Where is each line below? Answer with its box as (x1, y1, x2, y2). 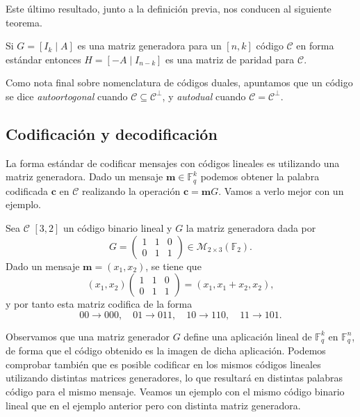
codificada (6, 183, 49, 198)
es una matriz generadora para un (77, 38, 222, 53)
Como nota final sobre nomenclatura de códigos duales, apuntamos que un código (6, 75, 353, 90)
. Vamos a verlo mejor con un (218, 183, 344, 198)
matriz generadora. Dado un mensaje (6, 169, 163, 184)
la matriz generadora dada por (186, 221, 316, 235)
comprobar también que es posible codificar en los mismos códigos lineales (6, 356, 321, 371)
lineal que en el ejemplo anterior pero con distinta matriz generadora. (6, 398, 301, 412)
